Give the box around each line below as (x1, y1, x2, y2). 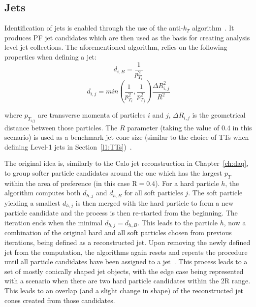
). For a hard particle (155, 178, 219, 188)
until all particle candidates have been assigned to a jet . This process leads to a (4, 256, 248, 267)
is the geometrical (192, 110, 246, 120)
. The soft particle (188, 187, 243, 198)
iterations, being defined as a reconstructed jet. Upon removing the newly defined (4, 237, 251, 247)
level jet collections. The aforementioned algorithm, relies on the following (4, 42, 227, 52)
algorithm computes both (4, 187, 81, 198)
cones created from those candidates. (4, 295, 115, 305)
